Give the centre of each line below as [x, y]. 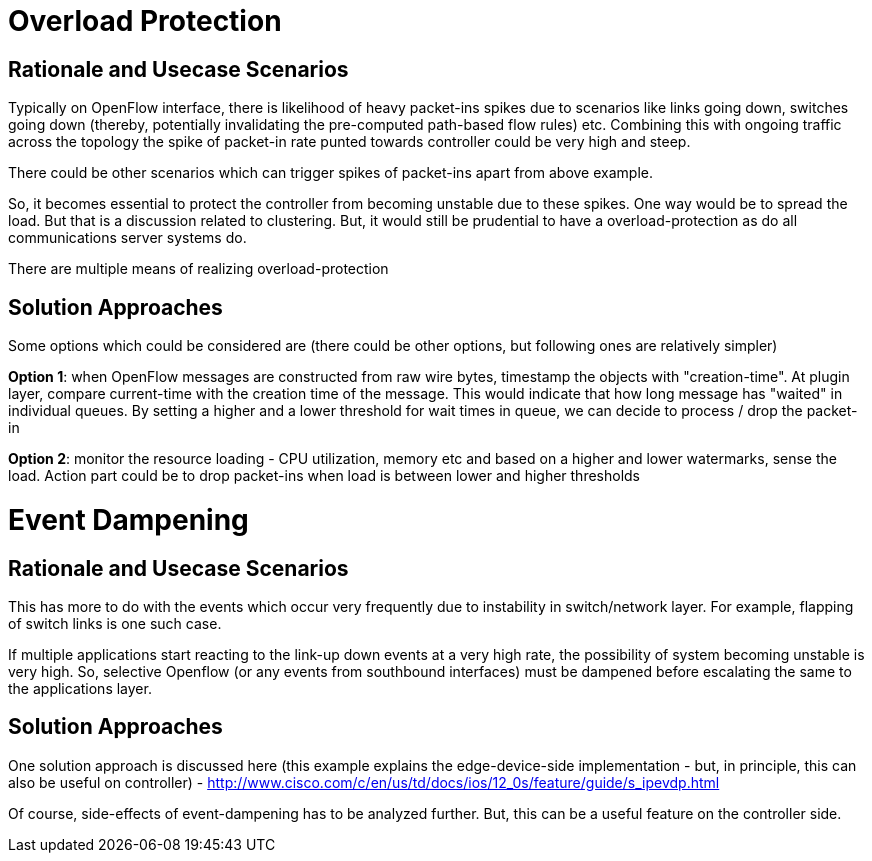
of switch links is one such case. [115, 623]
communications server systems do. [127, 238]
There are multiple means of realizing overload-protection [198, 269]
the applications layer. [80, 688]
